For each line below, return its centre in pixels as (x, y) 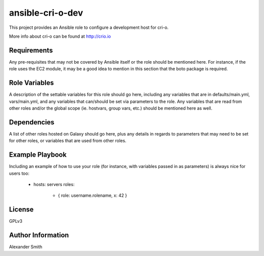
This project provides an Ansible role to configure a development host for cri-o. (89, 27)
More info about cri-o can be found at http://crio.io (60, 36)
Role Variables (31, 83)
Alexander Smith (26, 247)
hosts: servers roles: (54, 184)
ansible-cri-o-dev (46, 13)
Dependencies (32, 122)
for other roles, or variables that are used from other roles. (68, 141)
